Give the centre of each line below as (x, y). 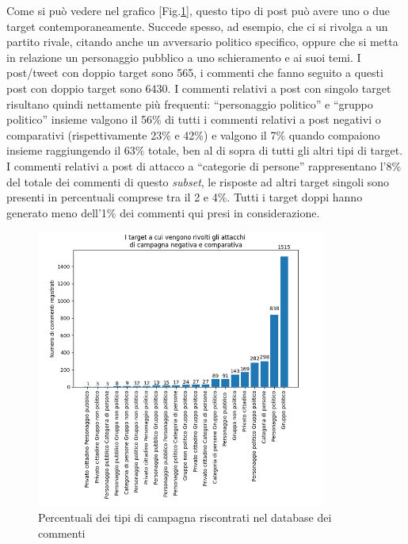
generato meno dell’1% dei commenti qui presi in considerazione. (163, 212)
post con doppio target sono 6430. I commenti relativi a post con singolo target (199, 88)
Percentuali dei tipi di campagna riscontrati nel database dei (185, 517)
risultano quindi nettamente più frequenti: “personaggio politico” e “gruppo (190, 103)
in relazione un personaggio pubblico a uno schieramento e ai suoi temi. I (184, 57)
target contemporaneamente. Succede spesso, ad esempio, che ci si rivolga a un (197, 26)
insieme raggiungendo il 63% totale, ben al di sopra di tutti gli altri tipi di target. (205, 150)
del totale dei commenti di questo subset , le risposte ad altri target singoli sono (198, 181)
